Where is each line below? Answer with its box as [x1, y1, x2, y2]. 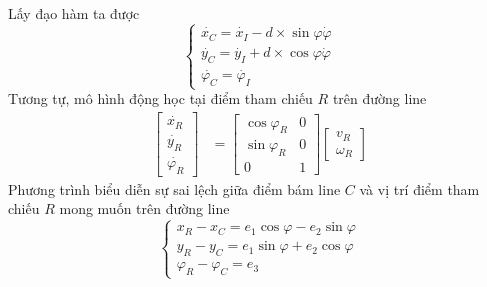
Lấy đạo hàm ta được [8, 3, 140, 23]
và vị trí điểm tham [359, 178, 480, 199]
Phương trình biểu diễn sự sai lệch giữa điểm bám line [8, 178, 341, 199]
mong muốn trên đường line [59, 198, 230, 219]
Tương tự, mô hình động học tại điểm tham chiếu [8, 88, 313, 109]
